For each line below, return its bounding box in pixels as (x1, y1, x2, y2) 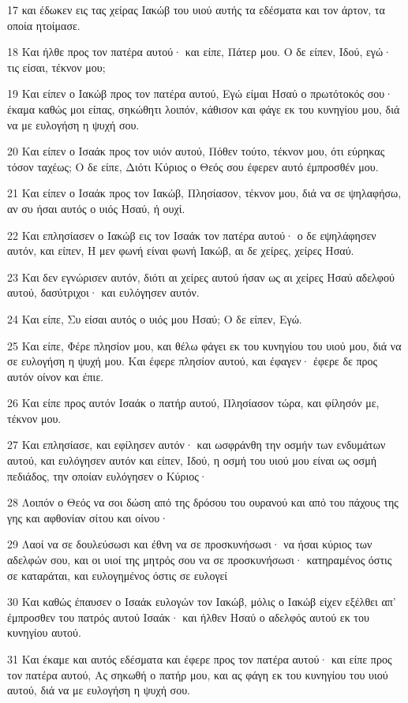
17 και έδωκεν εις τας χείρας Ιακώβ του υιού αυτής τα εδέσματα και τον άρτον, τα (7, 2, 385, 17)
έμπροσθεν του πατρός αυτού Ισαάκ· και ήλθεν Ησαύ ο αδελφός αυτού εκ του (7, 608, 369, 625)
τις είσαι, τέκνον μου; (7, 58, 106, 75)
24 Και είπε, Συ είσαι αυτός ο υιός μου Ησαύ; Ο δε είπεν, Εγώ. (7, 310, 302, 327)
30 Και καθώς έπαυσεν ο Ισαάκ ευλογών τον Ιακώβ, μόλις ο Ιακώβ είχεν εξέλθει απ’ (7, 593, 396, 610)
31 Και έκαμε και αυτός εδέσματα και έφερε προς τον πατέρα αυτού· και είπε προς (7, 651, 392, 667)
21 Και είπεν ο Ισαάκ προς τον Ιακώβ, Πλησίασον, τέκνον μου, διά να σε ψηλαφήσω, (7, 185, 402, 201)
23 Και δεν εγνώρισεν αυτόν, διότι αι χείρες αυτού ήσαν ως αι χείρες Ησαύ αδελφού (7, 268, 395, 285)
